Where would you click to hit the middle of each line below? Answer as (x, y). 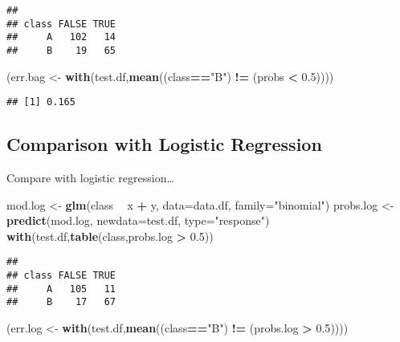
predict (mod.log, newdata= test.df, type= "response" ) (138, 220)
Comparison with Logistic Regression (164, 144)
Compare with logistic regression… (90, 178)
